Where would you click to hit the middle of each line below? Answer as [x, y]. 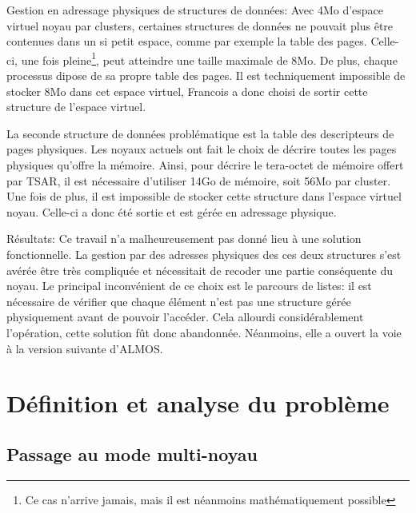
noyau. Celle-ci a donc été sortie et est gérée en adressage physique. [172, 211]
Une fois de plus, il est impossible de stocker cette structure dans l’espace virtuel [204, 196]
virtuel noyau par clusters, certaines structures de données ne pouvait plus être [200, 25]
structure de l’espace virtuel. [76, 107]
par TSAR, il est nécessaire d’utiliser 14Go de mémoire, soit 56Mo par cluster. [199, 180]
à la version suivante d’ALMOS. [85, 348]
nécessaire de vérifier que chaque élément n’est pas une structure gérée [179, 301]
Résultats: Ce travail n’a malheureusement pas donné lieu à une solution [184, 239]
